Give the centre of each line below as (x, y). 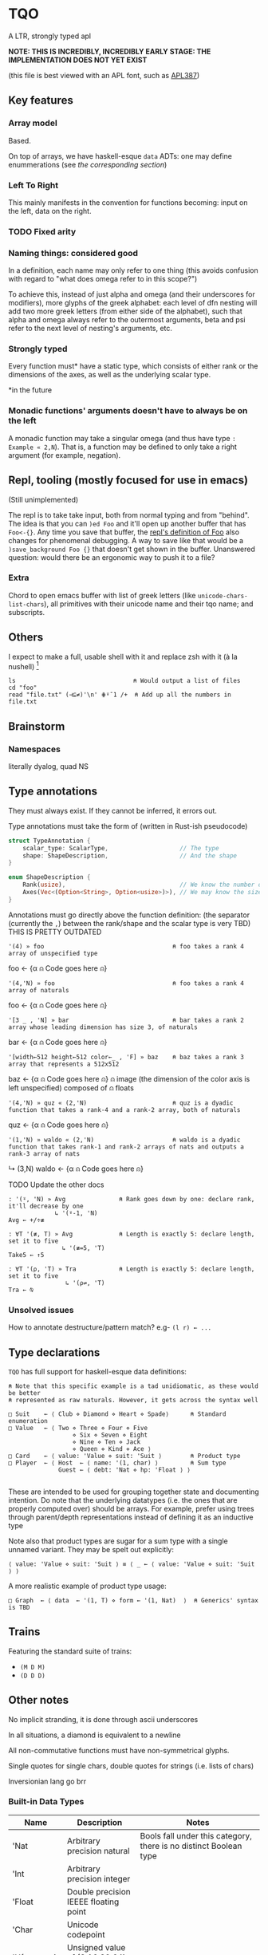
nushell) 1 (24, 665)
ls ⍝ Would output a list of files (124, 681)
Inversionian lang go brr (47, 1781)
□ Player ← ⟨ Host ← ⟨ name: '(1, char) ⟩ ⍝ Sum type (117, 1463)
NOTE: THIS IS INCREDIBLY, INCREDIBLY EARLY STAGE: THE (110, 51)
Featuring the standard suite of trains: (70, 1651)
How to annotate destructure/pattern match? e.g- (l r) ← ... (110, 1327)
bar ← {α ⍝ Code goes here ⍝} (58, 1042)
